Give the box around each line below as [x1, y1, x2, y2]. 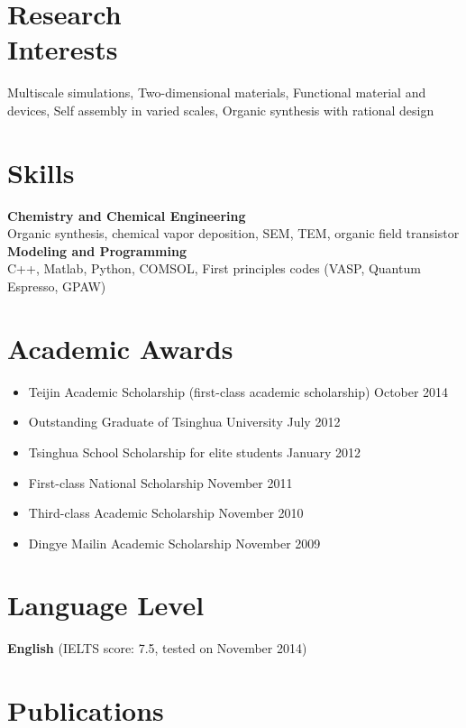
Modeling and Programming [7, 241, 187, 260]
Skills [7, 153, 75, 190]
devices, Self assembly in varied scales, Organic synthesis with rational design [7, 100, 434, 119]
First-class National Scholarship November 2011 [28, 473, 293, 492]
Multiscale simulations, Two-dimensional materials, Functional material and [7, 83, 426, 102]
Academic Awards [7, 329, 233, 366]
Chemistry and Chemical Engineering [7, 206, 246, 225]
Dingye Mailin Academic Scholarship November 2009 [28, 533, 321, 552]
